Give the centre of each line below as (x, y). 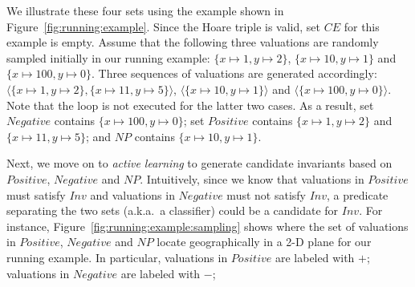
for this (362, 26)
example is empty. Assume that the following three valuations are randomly (193, 42)
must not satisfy (266, 194)
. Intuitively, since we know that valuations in (252, 178)
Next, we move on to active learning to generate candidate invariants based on (199, 163)
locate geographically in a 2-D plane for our (264, 242)
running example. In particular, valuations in (117, 257)
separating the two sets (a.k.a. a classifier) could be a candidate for (173, 210)
